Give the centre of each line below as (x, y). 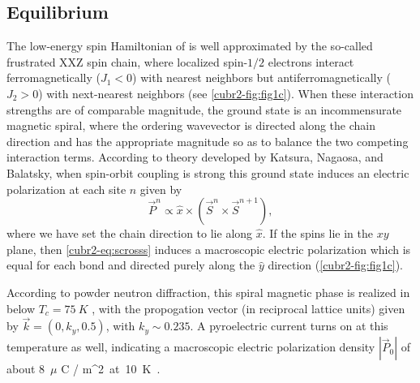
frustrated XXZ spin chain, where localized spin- (127, 61)
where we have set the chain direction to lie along (130, 233)
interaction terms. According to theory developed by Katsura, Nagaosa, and (195, 157)
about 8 (26, 369)
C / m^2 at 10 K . (111, 369)
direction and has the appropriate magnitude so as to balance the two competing (208, 141)
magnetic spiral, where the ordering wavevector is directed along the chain (191, 125)
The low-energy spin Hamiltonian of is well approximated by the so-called (190, 46)
